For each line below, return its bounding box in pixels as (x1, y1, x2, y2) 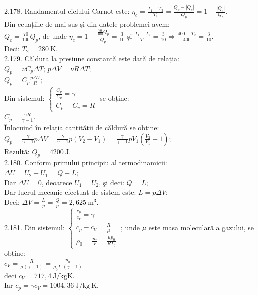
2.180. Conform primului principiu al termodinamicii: (4, 157, 167, 168)
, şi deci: (99, 177, 124, 187)
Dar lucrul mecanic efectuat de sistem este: (4, 187, 136, 197)
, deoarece (41, 177, 72, 187)
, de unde (38, 30, 67, 41)
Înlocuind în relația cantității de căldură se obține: (4, 122, 159, 133)
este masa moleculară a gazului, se (148, 222, 254, 232)
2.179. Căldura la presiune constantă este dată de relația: (4, 53, 179, 64)
